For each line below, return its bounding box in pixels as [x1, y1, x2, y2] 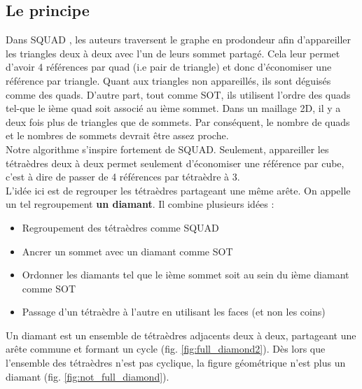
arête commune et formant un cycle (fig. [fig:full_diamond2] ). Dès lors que [6, 341, 326, 356]
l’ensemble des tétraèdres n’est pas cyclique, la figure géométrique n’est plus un [6, 355, 346, 370]
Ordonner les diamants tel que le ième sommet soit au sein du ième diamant [22, 267, 349, 282]
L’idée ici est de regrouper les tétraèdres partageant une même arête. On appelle [6, 183, 351, 197]
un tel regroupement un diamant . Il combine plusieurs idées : [6, 197, 274, 211]
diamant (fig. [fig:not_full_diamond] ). [6, 369, 169, 383]
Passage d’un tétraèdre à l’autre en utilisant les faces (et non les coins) [22, 304, 326, 319]
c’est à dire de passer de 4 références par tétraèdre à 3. [6, 169, 240, 184]
